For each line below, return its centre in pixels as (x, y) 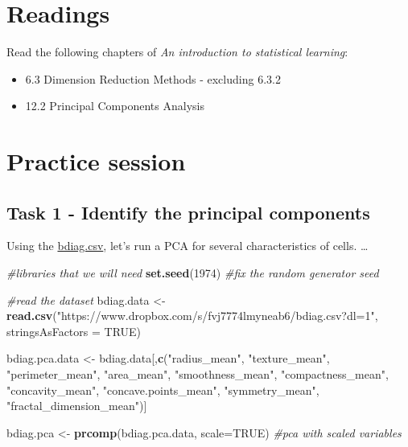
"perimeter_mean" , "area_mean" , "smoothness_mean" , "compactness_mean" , (198, 374)
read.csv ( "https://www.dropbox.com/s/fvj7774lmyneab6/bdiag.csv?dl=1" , (192, 316)
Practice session (96, 161)
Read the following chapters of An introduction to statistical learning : (177, 52)
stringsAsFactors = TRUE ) (74, 331)
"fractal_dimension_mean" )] (77, 406)
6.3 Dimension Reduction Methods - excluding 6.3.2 (153, 78)
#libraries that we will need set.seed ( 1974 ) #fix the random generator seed (193, 273)
